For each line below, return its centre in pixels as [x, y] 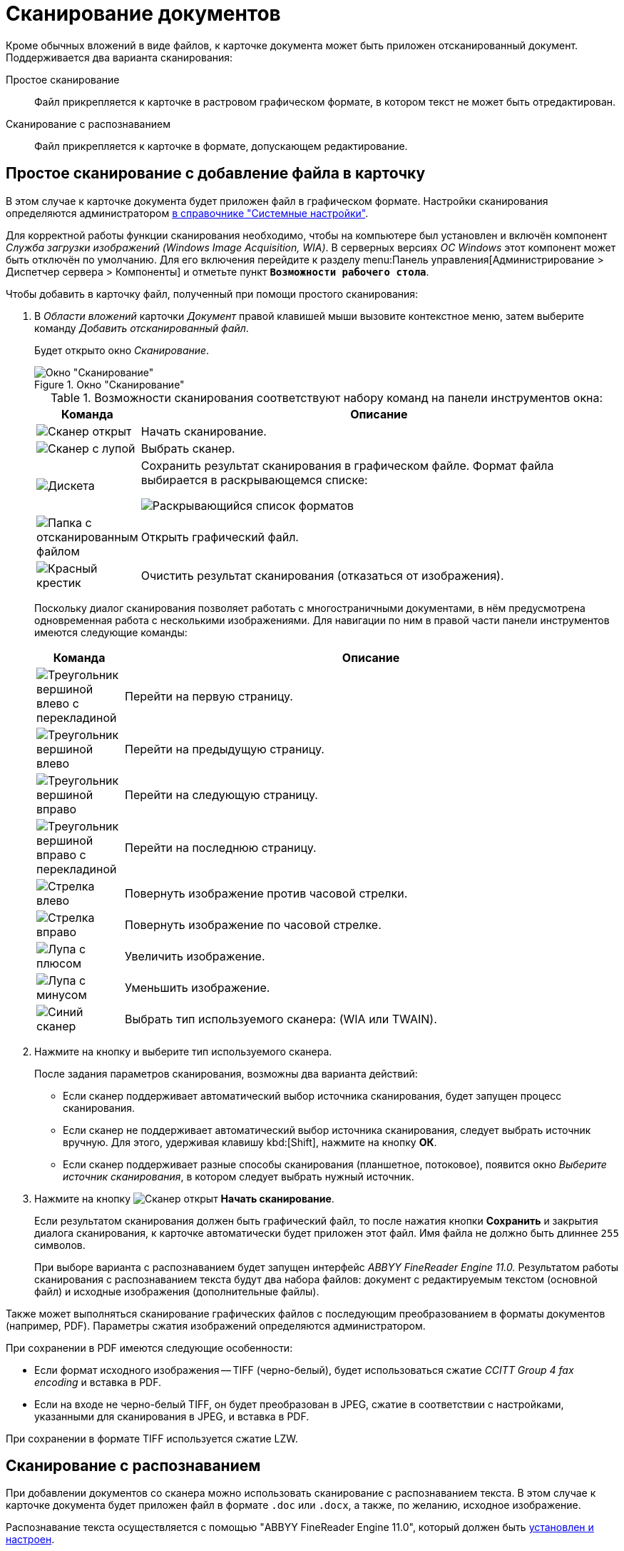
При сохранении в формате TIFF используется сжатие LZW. [152, 1438]
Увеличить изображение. [195, 956]
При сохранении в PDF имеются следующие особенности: [149, 1347]
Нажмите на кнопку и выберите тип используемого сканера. [183, 1051]
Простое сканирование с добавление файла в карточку [216, 174]
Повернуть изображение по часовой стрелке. [253, 924]
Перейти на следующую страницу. [221, 794]
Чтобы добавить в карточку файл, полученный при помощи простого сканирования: [212, 293]
